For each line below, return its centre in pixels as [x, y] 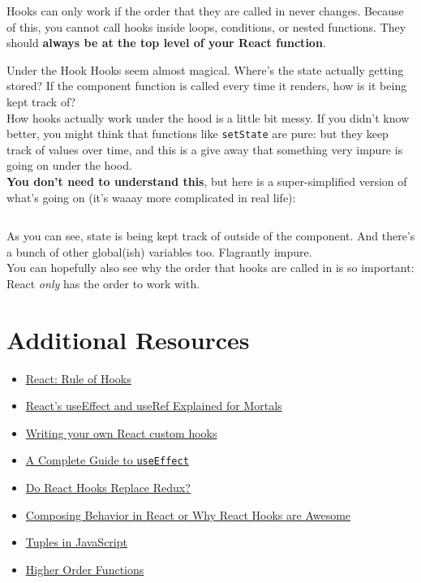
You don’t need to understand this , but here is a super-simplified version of [207, 181]
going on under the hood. [69, 165]
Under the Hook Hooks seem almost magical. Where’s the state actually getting [205, 69]
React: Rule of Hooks [78, 378]
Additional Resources [128, 339]
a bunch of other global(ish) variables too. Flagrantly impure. [159, 251]
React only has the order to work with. [103, 283]
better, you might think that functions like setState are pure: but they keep [198, 134]
